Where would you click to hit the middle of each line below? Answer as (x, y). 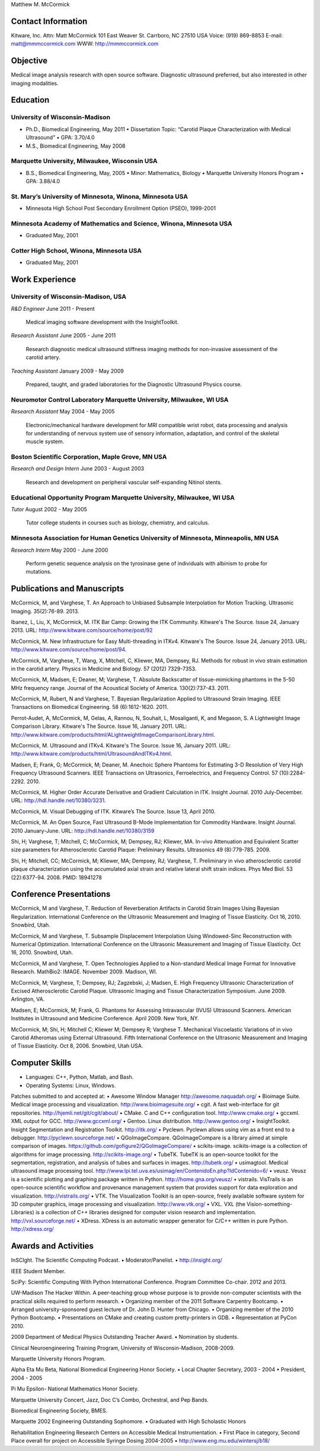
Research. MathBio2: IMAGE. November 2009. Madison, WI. (84, 972)
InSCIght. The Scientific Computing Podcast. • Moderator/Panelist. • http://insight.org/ (116, 1260)
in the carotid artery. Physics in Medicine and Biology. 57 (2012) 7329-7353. (104, 669)
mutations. (39, 572)
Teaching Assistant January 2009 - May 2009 (67, 371)
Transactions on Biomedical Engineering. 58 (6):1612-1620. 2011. (90, 707)
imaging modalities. (35, 83)
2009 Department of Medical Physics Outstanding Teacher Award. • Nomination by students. (125, 1337)
